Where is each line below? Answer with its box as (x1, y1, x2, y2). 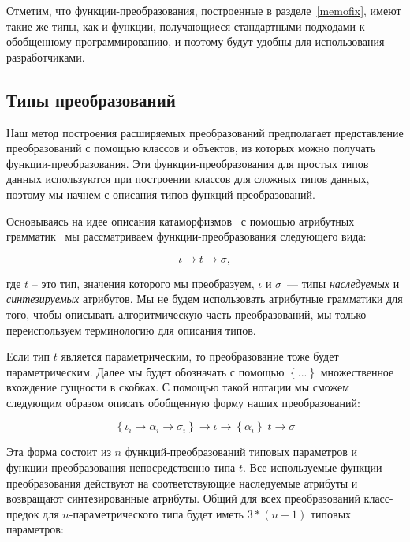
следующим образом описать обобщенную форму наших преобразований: (6, 394, 360, 410)
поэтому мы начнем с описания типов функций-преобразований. (6, 185, 315, 202)
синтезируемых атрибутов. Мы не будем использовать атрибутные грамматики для (6, 290, 403, 307)
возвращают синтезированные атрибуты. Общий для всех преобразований (6, 490, 360, 506)
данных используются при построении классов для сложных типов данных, (6, 170, 370, 187)
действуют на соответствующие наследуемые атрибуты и (84, 474, 358, 491)
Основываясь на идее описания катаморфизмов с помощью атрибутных (6, 212, 355, 229)
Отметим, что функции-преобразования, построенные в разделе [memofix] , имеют (6, 2, 401, 18)
